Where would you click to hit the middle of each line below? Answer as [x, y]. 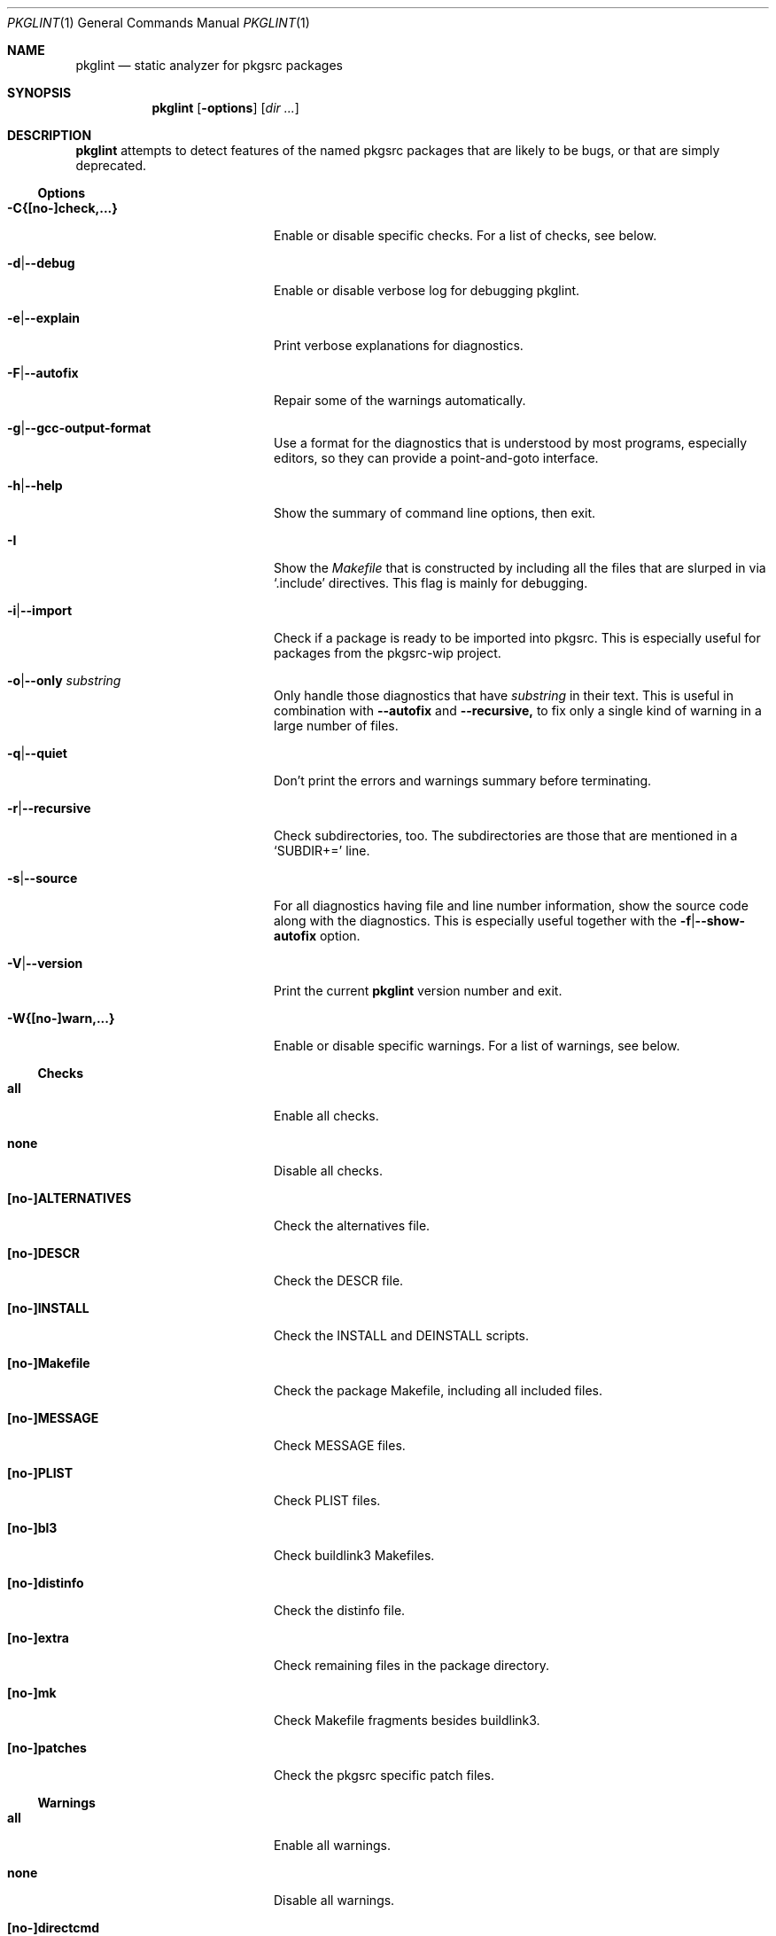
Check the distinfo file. [340, 1610]
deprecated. [111, 165]
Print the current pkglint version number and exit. [418, 991]
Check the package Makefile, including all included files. [438, 1390]
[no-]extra [38, 1638]
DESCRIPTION [50, 135]
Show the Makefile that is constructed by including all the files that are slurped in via [520, 568]
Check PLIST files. [327, 1500]
